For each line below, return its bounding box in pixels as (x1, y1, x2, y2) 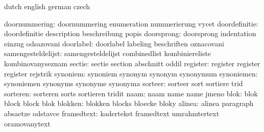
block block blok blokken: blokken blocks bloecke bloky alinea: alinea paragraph (4, 98, 254, 109)
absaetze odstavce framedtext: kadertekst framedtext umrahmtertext (4, 108, 220, 118)
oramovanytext (4, 118, 51, 128)
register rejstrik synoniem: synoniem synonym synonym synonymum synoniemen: (4, 68, 258, 78)
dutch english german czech (4, 1, 90, 11)
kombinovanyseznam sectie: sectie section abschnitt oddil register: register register (4, 58, 260, 68)
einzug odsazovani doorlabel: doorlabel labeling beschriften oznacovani (4, 38, 224, 48)
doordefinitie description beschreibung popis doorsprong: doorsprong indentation (4, 28, 256, 39)
